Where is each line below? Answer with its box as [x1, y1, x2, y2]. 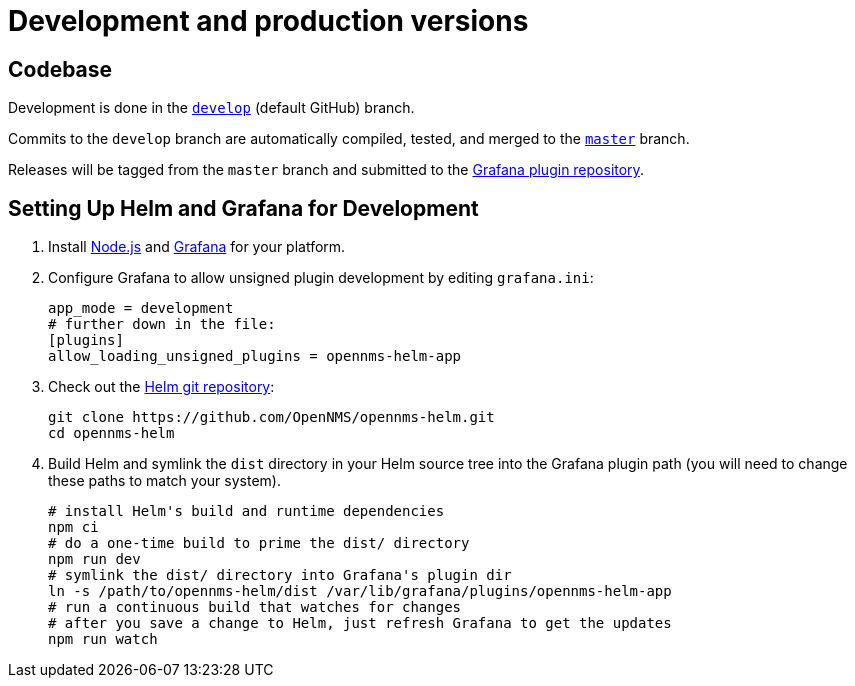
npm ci [48, 519, 99, 536]
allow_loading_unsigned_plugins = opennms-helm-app [48, 348, 462, 365]
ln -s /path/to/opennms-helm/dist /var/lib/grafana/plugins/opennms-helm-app [48, 583, 672, 600]
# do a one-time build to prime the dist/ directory [48, 535, 470, 552]
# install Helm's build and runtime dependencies [48, 503, 445, 520]
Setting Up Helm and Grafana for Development [8, 195, 479, 221]
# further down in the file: [48, 316, 276, 333]
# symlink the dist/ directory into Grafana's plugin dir [48, 567, 512, 584]
